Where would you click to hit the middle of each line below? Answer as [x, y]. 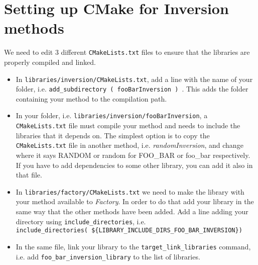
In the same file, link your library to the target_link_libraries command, [133, 246]
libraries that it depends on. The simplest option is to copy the [113, 135]
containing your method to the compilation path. [91, 98]
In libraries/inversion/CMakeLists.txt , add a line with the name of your [134, 79]
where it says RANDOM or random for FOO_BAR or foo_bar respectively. [133, 155]
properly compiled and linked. [50, 62]
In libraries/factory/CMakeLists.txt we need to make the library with [130, 191]
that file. [29, 175]
